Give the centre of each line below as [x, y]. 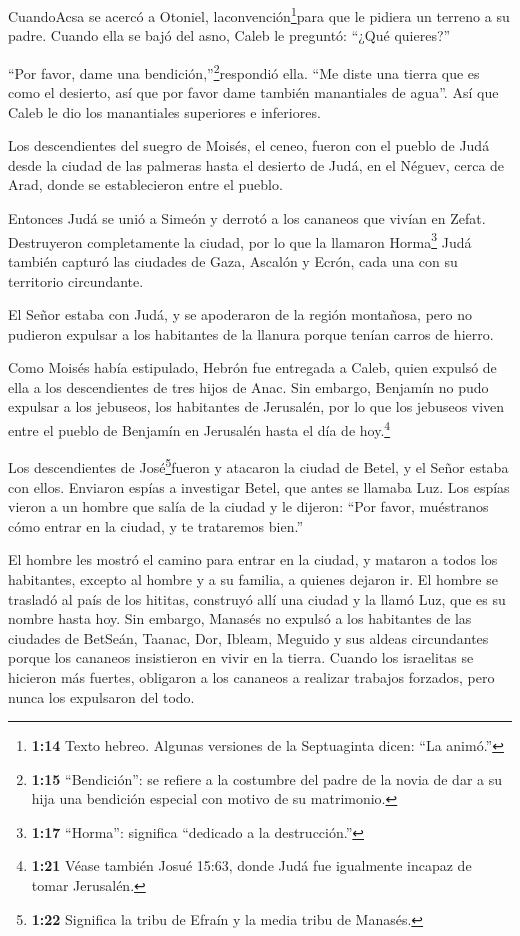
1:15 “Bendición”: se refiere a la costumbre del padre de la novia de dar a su [266, 778]
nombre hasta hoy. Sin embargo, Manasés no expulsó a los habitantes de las [240, 618]
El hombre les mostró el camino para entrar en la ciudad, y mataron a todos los [253, 559]
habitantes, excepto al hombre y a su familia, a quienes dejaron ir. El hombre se [253, 578]
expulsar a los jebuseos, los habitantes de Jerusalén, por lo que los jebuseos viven [256, 406]
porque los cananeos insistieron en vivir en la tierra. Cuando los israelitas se [241, 657]
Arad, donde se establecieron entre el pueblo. [145, 184]
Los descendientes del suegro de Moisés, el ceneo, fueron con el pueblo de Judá [249, 145]
